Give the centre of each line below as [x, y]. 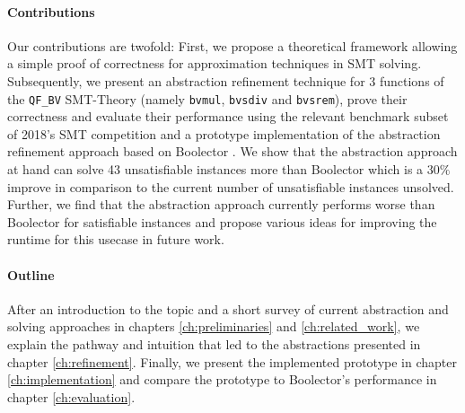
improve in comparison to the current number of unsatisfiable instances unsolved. [231, 186]
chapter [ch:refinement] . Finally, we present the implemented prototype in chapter [232, 361]
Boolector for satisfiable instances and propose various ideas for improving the [222, 221]
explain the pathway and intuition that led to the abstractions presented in [214, 343]
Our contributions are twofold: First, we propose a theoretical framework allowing [232, 45]
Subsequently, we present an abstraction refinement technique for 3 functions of [226, 80]
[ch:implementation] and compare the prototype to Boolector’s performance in [222, 379]
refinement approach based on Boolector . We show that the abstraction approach [232, 151]
